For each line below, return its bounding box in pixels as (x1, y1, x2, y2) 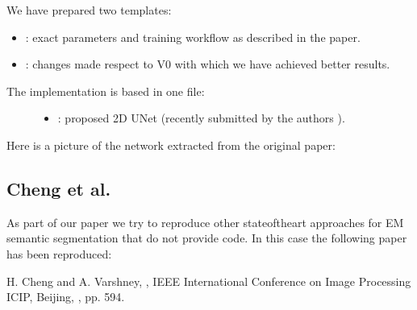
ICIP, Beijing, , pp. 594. (6, 288, 125, 305)
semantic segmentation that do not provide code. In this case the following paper (6, 229, 407, 246)
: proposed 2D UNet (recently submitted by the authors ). (57, 110, 345, 126)
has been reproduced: (6, 245, 112, 262)
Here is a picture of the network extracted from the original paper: (6, 136, 336, 153)
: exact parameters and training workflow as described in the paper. (25, 28, 361, 45)
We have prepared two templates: (6, 2, 172, 18)
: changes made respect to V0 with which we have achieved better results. (25, 56, 390, 72)
